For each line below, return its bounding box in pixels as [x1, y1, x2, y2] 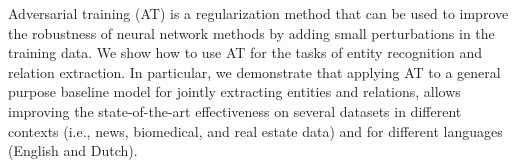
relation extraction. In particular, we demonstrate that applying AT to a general [8, 61, 501, 82]
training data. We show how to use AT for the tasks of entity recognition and [8, 42, 483, 63]
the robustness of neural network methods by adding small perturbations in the [8, 22, 495, 43]
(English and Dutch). [8, 140, 138, 161]
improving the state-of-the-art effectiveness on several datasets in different [8, 100, 462, 121]
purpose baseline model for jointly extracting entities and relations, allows [8, 81, 461, 102]
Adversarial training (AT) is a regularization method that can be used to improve [8, 3, 509, 23]
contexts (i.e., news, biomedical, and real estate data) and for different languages [8, 120, 503, 141]
